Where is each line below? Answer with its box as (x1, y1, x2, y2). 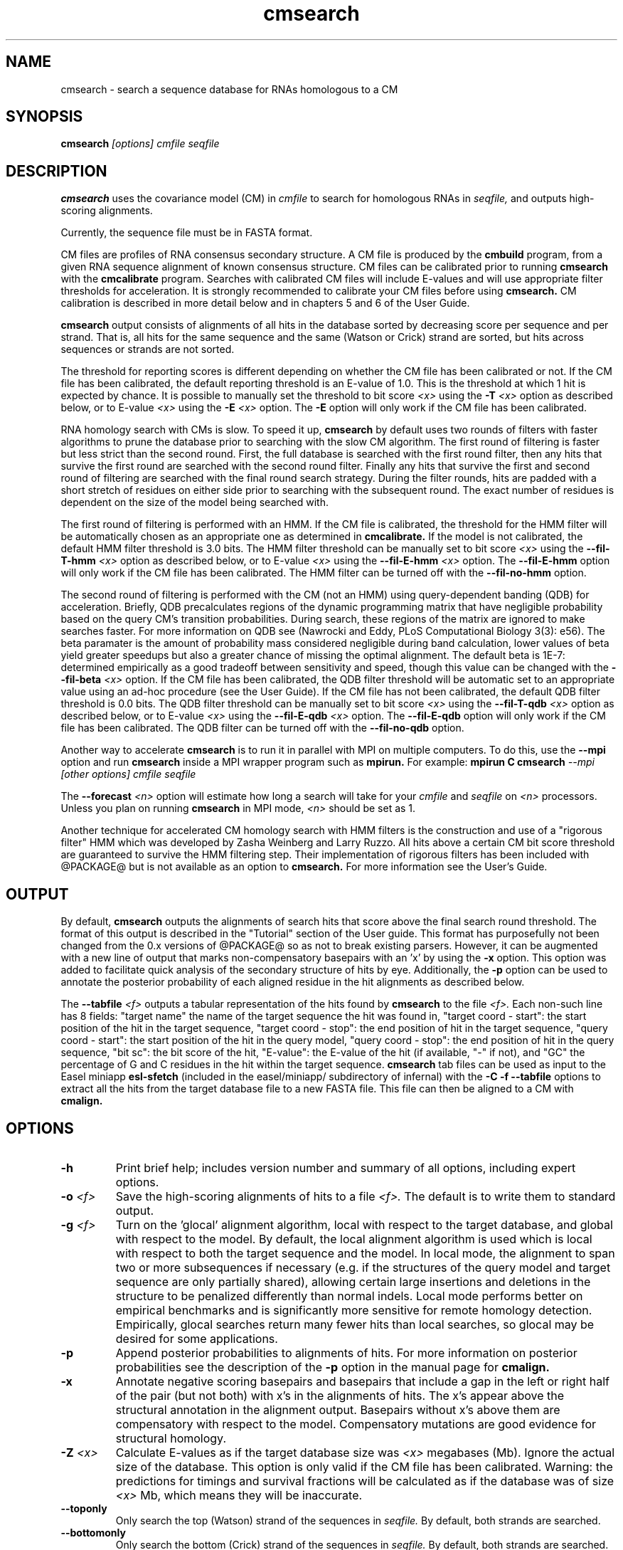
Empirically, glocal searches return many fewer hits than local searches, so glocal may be (115, 1317, 595, 1332)
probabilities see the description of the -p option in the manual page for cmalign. (115, 1359, 550, 1374)
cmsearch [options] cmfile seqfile (60, 137, 220, 150)
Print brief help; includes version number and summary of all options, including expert (115, 1160, 576, 1175)
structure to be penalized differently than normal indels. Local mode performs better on (115, 1288, 583, 1303)
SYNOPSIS (6, 107, 83, 126)
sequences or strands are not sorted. (60, 343, 235, 356)
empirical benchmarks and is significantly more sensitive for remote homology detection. (115, 1302, 592, 1317)
